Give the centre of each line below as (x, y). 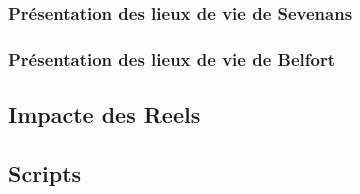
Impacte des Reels (104, 114)
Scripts (45, 172)
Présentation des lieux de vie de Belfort (171, 58)
